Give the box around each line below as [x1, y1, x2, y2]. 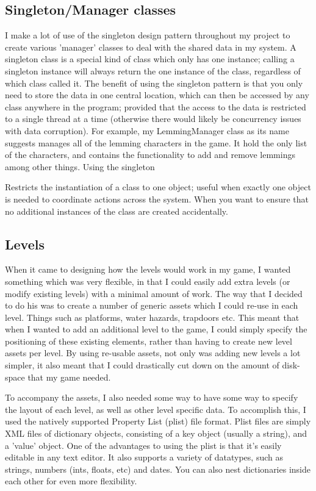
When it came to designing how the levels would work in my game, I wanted [5, 263, 291, 276]
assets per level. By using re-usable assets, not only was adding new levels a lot [5, 346, 301, 359]
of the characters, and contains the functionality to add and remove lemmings [5, 148, 295, 161]
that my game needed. [27, 370, 111, 383]
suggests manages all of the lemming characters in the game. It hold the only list [5, 136, 307, 149]
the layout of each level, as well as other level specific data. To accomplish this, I [5, 403, 306, 415]
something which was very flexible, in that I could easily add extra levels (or [5, 274, 290, 287]
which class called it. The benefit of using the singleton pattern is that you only [5, 76, 303, 89]
